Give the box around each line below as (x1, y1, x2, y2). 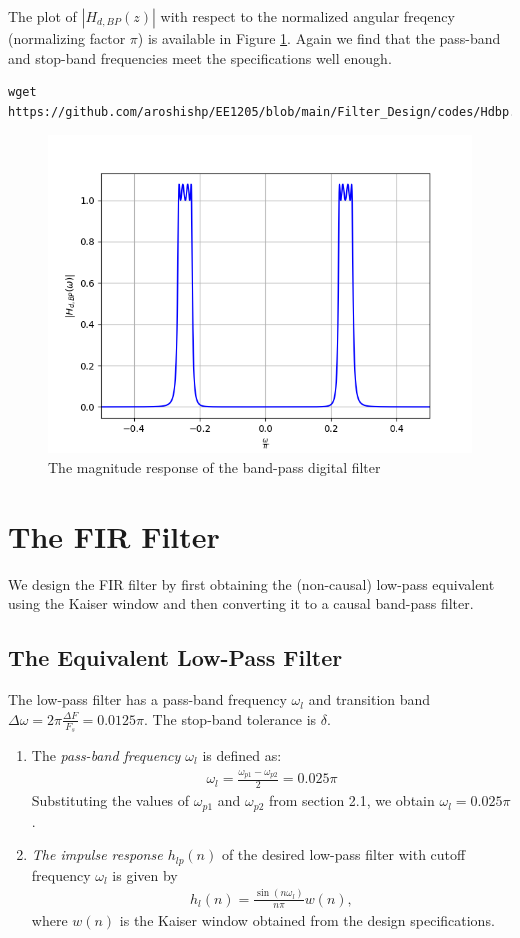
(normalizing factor (8, 28, 126, 48)
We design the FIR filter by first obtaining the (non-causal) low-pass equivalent (8, 573, 495, 594)
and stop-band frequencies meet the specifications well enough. (8, 47, 392, 68)
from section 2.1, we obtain (269, 790, 435, 811)
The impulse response (31, 844, 163, 865)
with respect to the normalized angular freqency (160, 6, 455, 26)
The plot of (8, 6, 77, 26)
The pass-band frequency (31, 744, 181, 765)
